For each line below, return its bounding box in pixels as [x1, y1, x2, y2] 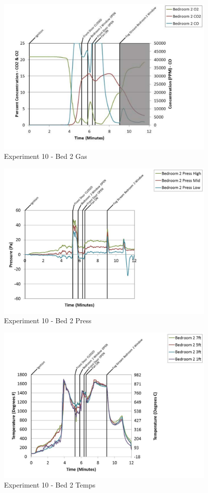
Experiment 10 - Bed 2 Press [4, 315, 92, 326]
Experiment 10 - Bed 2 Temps [4, 480, 96, 490]
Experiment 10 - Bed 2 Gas [4, 151, 87, 161]
